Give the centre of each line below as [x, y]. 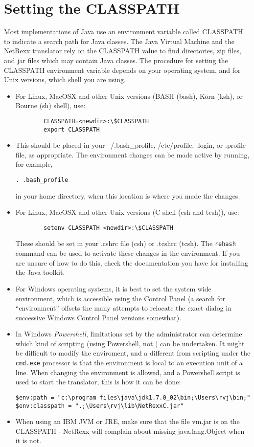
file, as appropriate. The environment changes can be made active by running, [132, 154]
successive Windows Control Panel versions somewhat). [98, 317]
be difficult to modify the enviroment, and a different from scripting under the [133, 353]
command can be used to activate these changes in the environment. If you [128, 253]
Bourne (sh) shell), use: [50, 105]
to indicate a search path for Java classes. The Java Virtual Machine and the [119, 41]
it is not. [28, 440]
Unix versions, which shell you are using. [65, 79]
